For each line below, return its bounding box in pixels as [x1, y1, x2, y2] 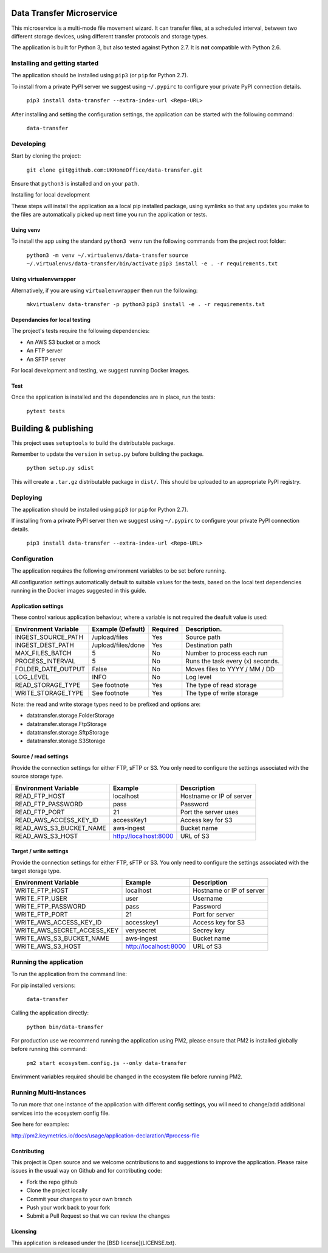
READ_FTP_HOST [15, 792, 66, 800]
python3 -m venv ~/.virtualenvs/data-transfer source [26, 251, 188, 259]
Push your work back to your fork [26, 1204, 111, 1211]
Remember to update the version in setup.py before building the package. [11, 450, 204, 458]
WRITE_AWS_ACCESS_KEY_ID [15, 918, 102, 927]
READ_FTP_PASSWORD [15, 800, 83, 808]
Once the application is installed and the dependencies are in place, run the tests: [11, 393, 216, 401]
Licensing [11, 1228, 37, 1235]
